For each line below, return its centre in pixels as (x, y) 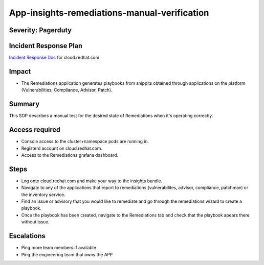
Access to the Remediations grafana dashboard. (70, 155)
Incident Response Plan (46, 46)
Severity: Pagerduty (40, 30)
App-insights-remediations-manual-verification (109, 13)
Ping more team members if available (59, 248)
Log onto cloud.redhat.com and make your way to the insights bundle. (92, 181)
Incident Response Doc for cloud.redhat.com (54, 58)
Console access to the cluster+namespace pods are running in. (85, 142)
